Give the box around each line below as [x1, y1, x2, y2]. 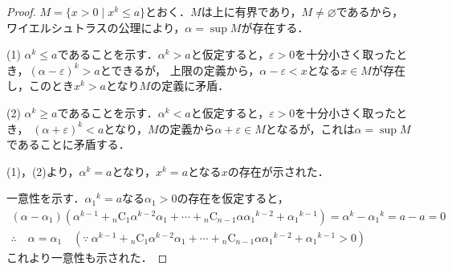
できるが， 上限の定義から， [111, 61, 260, 78]
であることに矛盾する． [6, 136, 130, 153]
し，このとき [6, 77, 74, 94]
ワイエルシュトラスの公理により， [6, 18, 185, 35]
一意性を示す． [6, 190, 85, 207]
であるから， [336, 3, 404, 19]
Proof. [6, 3, 36, 19]
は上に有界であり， [201, 3, 302, 19]
